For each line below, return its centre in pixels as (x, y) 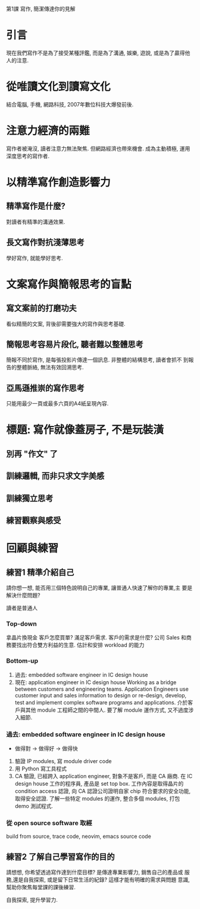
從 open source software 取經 (49, 823)
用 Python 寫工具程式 (41, 768)
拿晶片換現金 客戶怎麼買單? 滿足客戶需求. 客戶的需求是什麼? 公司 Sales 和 (96, 637)
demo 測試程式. (34, 806)
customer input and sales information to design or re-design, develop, (101, 695)
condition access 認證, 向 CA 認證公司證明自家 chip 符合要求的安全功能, (103, 791)
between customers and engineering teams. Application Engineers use (101, 689)
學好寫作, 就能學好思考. (35, 258)
